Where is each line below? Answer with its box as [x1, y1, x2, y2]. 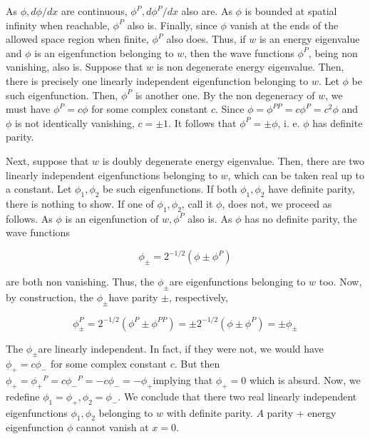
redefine [6, 388, 40, 403]
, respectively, [168, 290, 228, 305]
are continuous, [61, 4, 128, 18]
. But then [174, 356, 220, 371]
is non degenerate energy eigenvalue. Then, [156, 59, 344, 74]
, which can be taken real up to [227, 167, 364, 182]
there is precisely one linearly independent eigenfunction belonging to [6, 73, 309, 88]
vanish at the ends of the [230, 17, 339, 32]
